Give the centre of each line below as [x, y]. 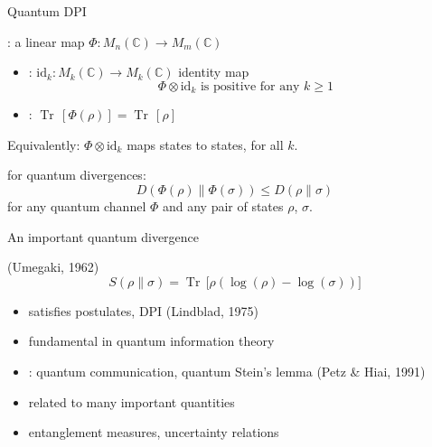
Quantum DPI [47, 11]
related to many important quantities [131, 401]
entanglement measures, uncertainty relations [154, 432]
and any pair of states [223, 206]
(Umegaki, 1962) [53, 267]
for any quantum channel [77, 206]
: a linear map [46, 41]
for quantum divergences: [77, 175]
